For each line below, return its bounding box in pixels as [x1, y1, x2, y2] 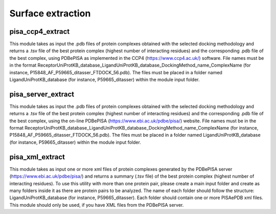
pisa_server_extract [9, 90, 75, 98]
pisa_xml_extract [9, 153, 65, 161]
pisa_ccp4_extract [9, 27, 70, 36]
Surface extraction [9, 8, 91, 19]
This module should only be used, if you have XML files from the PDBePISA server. [9, 202, 184, 208]
